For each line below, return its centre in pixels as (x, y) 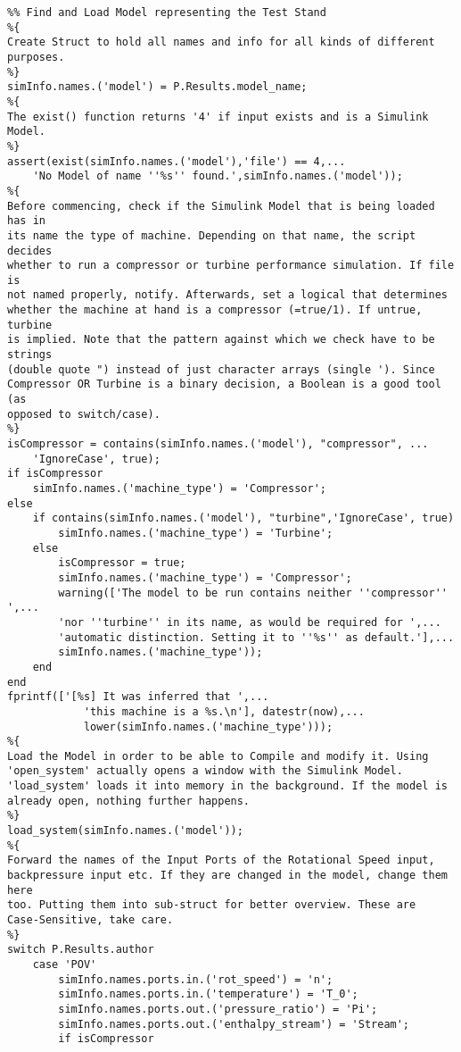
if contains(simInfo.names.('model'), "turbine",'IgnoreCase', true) (243, 518)
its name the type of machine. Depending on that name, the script (212, 235)
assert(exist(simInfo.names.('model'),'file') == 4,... (177, 161)
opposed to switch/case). (84, 414)
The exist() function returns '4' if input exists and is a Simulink (218, 117)
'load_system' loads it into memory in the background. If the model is (227, 786)
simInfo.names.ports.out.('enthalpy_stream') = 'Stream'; (234, 1024)
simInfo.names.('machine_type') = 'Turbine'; (196, 533)
